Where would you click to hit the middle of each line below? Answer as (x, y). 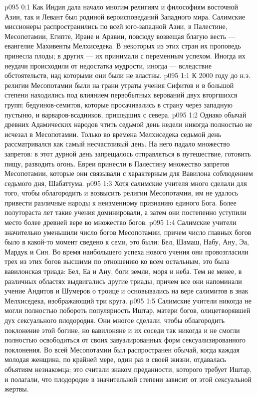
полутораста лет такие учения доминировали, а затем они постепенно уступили (126, 212)
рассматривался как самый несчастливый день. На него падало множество (117, 144)
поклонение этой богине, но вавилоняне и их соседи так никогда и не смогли (122, 330)
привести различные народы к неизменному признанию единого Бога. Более (121, 202)
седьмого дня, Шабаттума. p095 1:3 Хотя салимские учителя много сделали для (126, 183)
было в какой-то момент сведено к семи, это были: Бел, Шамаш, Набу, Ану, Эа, (127, 242)
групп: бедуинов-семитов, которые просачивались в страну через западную (119, 104)
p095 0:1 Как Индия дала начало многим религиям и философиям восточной (122, 6)
